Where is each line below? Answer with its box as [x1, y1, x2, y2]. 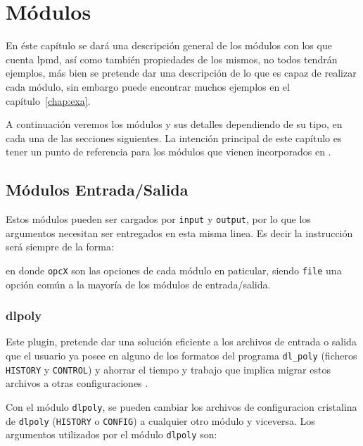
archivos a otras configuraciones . [6, 376, 148, 390]
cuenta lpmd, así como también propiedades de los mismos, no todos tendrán [6, 51, 338, 66]
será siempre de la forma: [6, 239, 114, 254]
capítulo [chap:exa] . [6, 93, 91, 108]
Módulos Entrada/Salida [6, 179, 189, 200]
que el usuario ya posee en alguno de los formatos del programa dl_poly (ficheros [6, 348, 357, 362]
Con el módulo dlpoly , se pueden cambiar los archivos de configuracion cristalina [6, 399, 357, 414]
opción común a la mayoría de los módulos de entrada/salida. [6, 276, 271, 291]
